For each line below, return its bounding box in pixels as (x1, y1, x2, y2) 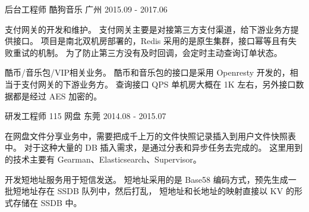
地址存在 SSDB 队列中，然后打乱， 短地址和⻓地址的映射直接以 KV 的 (21, 185, 294, 197)
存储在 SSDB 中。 (12, 196, 82, 208)
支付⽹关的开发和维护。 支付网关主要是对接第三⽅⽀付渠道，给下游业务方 (5, 23, 291, 35)
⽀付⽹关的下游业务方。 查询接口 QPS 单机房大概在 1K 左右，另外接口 (21, 77, 296, 90)
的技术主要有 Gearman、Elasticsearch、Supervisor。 (5, 152, 201, 165)
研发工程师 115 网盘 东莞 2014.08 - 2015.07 (5, 110, 166, 122)
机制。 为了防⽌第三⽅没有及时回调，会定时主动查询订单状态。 (37, 46, 282, 58)
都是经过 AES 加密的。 (12, 89, 102, 102)
